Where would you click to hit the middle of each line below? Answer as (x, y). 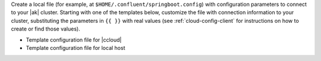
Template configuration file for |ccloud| (74, 40)
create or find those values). (45, 29)
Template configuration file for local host (75, 48)
